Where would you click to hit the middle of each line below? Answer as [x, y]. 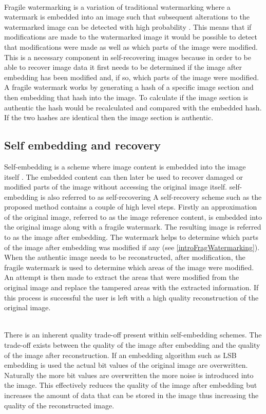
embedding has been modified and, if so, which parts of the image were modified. [132, 77]
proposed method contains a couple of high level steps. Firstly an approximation [131, 207]
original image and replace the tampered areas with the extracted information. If [131, 287]
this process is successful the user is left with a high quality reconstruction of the [131, 297]
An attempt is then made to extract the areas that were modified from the [122, 277]
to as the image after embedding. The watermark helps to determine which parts [131, 237]
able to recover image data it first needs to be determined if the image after [123, 67]
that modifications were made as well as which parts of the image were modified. [131, 46]
